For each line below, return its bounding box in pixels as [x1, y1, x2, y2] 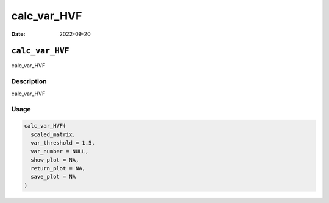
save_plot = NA [30, 173, 76, 181]
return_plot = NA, [30, 165, 85, 172]
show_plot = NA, [30, 156, 79, 163]
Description [11, 77, 47, 86]
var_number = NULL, [30, 148, 89, 155]
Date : [11, 30, 26, 38]
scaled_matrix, [30, 131, 76, 138]
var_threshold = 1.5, [30, 139, 96, 146]
